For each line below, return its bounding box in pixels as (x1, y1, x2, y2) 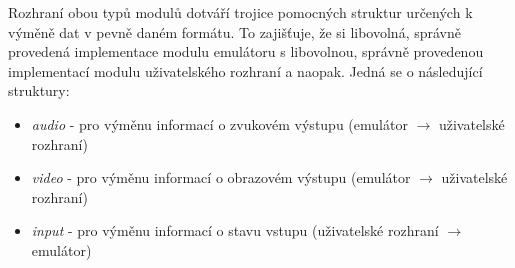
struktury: (8, 80, 70, 101)
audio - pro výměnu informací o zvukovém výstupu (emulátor (31, 113, 408, 134)
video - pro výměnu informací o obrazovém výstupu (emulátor (31, 167, 411, 188)
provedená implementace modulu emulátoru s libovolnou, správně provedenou (8, 41, 484, 62)
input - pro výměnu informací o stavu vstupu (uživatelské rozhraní (31, 220, 439, 241)
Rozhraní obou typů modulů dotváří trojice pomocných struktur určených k (8, 2, 473, 22)
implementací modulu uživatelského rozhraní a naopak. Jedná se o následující (8, 60, 483, 81)
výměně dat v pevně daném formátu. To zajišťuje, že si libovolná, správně (8, 21, 461, 42)
